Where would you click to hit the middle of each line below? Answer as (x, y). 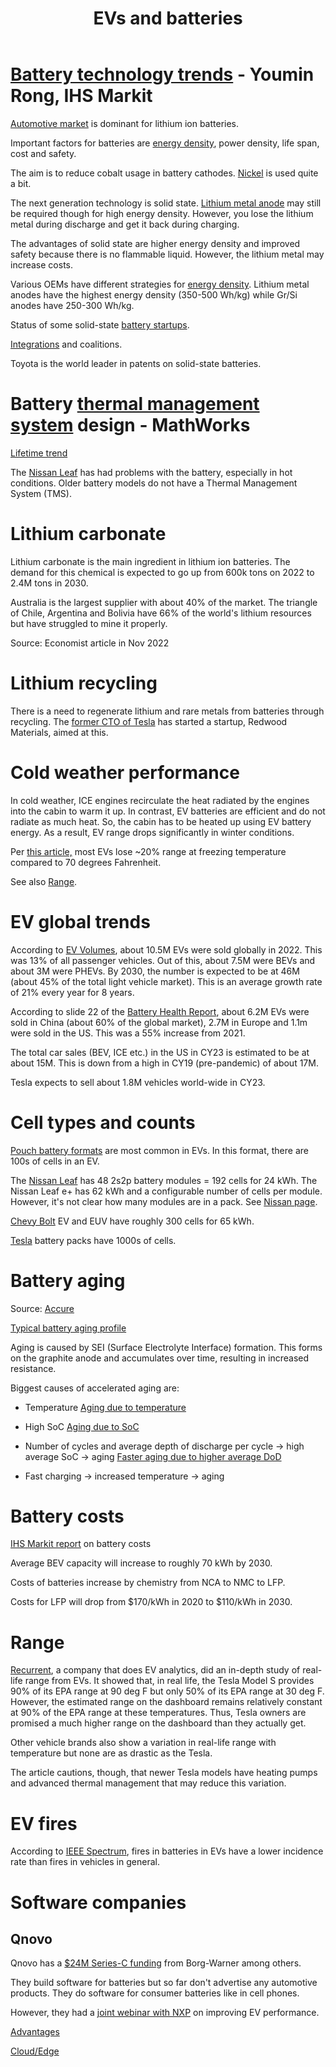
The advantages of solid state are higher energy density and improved (155, 243)
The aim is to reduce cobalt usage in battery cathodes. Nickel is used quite (164, 173)
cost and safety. (43, 153)
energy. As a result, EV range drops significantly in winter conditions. (152, 832)
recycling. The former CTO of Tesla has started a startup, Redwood (149, 721)
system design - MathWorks (130, 425)
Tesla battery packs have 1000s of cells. (93, 1240)
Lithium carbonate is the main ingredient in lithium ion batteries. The (150, 561)
